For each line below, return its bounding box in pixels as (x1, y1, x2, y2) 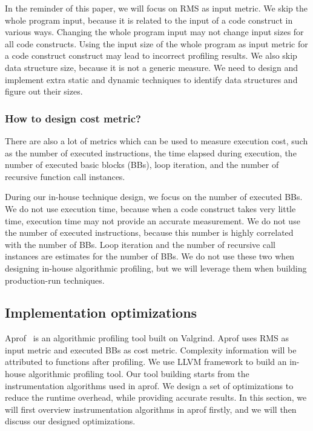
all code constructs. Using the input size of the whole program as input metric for (5, 37, 308, 50)
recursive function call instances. (5, 170, 125, 182)
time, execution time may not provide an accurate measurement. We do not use (5, 214, 300, 227)
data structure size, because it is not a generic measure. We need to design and (5, 61, 298, 73)
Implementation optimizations (5, 303, 197, 322)
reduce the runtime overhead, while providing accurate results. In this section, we (5, 391, 307, 404)
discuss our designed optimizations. (5, 415, 136, 427)
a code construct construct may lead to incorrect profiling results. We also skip (5, 49, 297, 62)
